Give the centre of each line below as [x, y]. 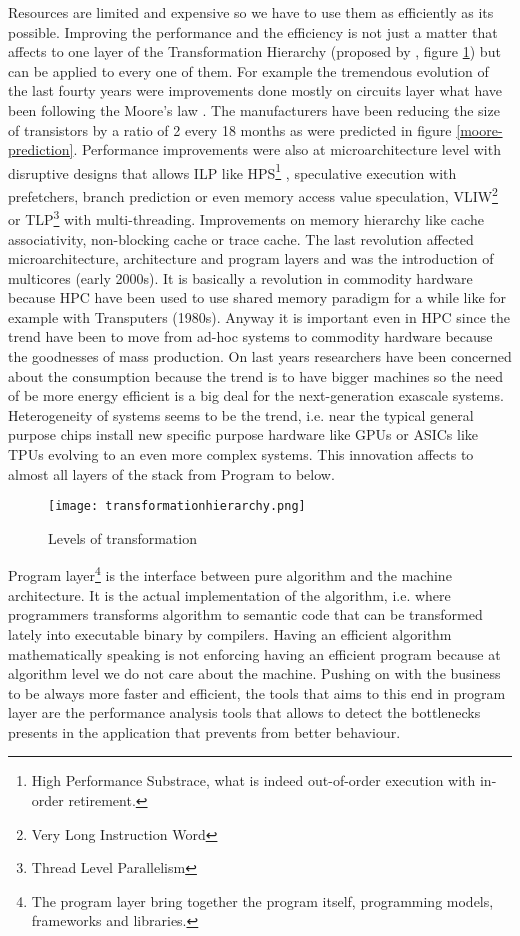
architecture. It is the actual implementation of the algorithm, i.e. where [229, 594]
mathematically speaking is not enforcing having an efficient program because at [254, 653]
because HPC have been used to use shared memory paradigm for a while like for [257, 297]
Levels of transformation [122, 537]
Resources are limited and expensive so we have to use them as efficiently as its [251, 12]
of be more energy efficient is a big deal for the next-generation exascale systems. [256, 395]
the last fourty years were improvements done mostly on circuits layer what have [255, 90]
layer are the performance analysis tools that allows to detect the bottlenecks [244, 712]
